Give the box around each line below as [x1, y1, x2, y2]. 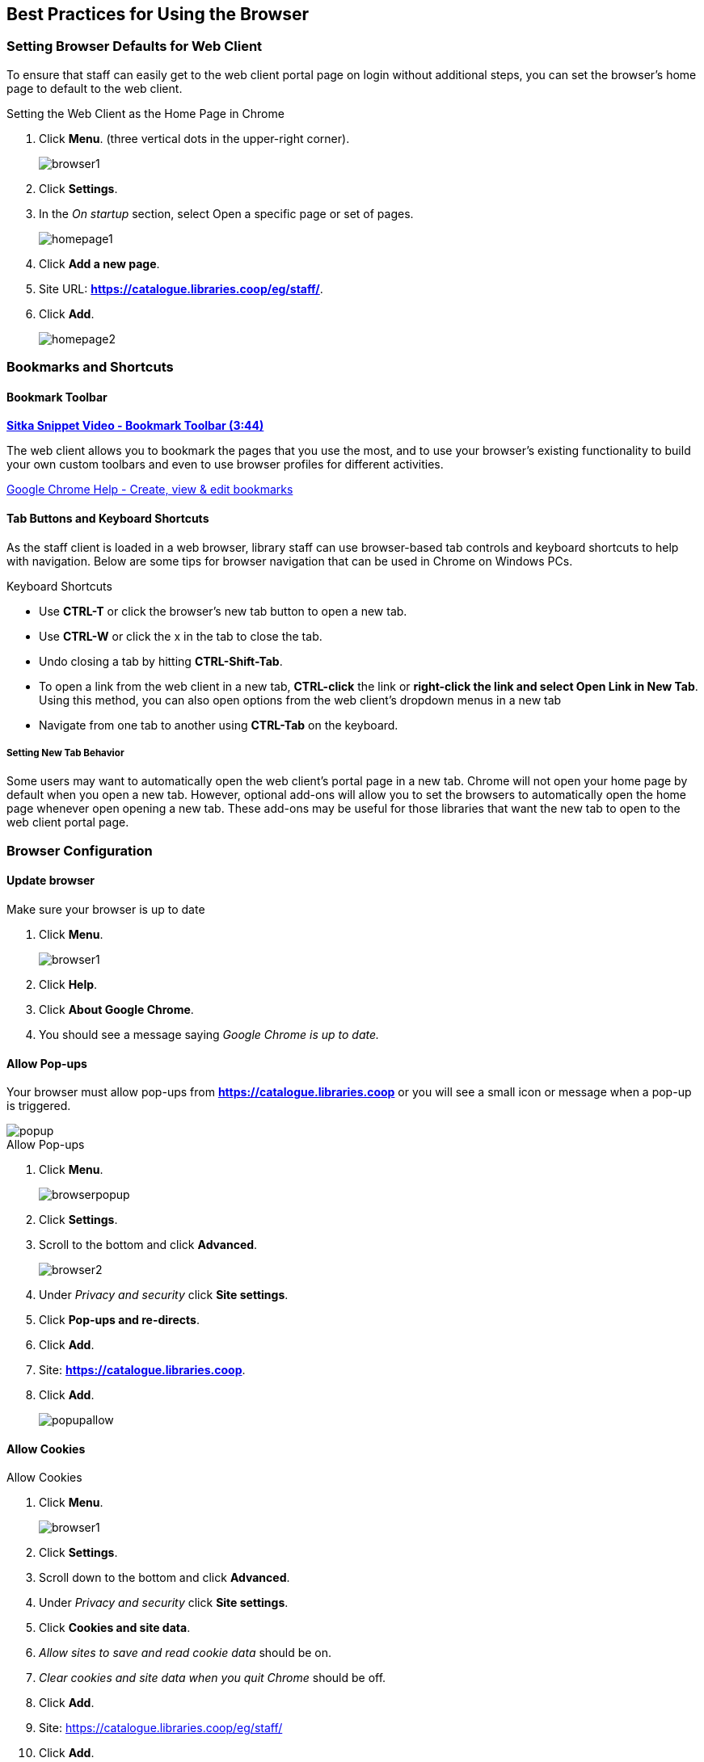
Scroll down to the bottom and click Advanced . [39, 1571, 290, 1585]
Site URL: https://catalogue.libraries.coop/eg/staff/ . [39, 281, 323, 296]
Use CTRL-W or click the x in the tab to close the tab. [39, 629, 322, 643]
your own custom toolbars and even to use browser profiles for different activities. [6, 457, 444, 472]
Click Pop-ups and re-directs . [39, 1313, 200, 1327]
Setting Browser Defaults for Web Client [6, 38, 263, 55]
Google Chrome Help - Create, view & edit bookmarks [6, 482, 293, 497]
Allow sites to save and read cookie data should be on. [39, 1646, 332, 1660]
